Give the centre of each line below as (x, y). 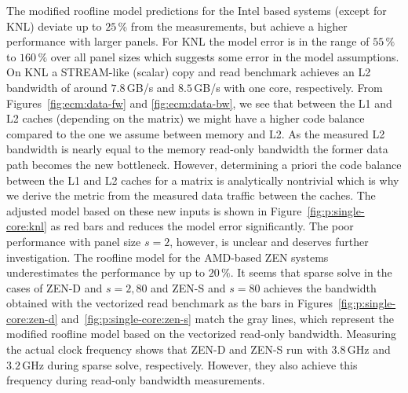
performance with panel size (74, 241)
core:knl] (27, 226)
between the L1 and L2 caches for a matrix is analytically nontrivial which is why (203, 180)
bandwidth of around (57, 87)
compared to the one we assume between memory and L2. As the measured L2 (196, 133)
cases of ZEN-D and (55, 287)
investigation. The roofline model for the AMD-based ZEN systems (168, 257)
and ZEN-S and (188, 287)
